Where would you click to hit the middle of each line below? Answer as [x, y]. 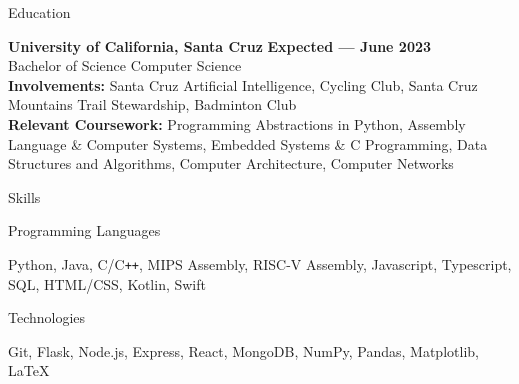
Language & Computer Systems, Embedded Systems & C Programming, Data [248, 143]
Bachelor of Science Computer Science [125, 65]
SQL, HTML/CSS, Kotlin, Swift [107, 283]
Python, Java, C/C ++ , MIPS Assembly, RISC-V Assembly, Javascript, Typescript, [260, 263]
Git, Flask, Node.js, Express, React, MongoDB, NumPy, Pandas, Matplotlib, [243, 350]
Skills [24, 196]
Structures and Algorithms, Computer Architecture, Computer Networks [231, 163]
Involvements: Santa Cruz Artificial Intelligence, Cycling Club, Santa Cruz [243, 84]
